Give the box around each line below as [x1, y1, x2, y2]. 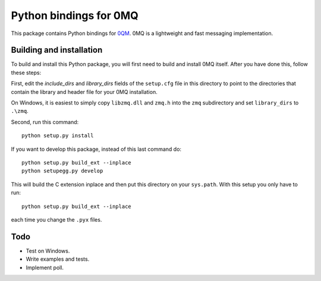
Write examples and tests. [26, 255, 90, 263]
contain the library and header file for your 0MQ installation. [11, 88, 158, 95]
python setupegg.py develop [21, 168, 103, 175]
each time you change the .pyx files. [11, 216, 102, 223]
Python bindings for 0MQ [11, 9, 139, 22]
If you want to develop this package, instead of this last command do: [11, 146, 181, 153]
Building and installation [11, 45, 103, 55]
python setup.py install [21, 132, 94, 139]
